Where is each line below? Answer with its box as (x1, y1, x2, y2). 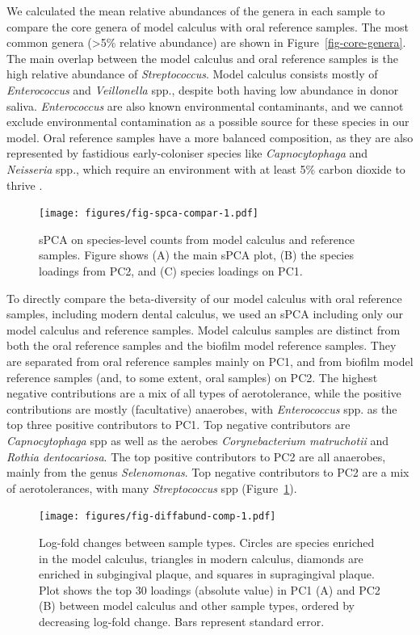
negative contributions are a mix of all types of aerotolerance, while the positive (6, 385, 401, 402)
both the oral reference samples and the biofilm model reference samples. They (6, 337, 397, 354)
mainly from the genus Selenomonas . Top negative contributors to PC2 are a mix (6, 464, 409, 481)
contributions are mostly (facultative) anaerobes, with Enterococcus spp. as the (6, 400, 397, 417)
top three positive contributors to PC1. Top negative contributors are (6, 416, 351, 433)
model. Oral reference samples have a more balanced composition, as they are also (6, 128, 414, 145)
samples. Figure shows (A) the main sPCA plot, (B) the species (39, 246, 354, 263)
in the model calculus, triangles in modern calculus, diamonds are (39, 549, 363, 566)
